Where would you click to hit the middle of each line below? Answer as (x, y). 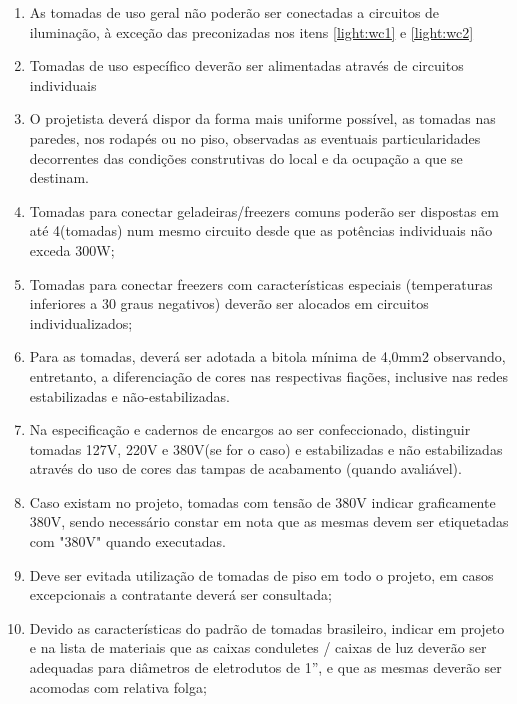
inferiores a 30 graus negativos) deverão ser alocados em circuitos (229, 303)
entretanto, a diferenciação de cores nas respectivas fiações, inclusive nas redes (269, 375)
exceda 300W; (72, 249)
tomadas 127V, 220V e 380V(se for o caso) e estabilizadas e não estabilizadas (266, 448)
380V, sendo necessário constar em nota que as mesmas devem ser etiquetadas (269, 521)
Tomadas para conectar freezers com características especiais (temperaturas (261, 283)
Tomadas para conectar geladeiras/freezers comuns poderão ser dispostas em (264, 210)
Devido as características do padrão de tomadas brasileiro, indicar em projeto (267, 627)
